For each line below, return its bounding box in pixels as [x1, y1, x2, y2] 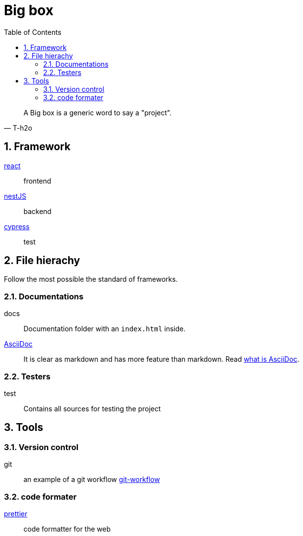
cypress [4, 222, 30, 231]
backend [24, 207, 51, 215]
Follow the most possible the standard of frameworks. [4, 275, 178, 284]
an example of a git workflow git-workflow [24, 475, 160, 484]
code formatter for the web [24, 524, 111, 533]
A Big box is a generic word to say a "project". [24, 108, 172, 117]
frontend [24, 176, 51, 185]
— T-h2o [4, 123, 32, 132]
